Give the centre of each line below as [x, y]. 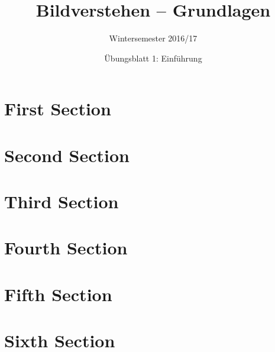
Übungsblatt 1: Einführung [153, 58]
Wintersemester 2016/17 [153, 38]
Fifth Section [58, 294]
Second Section [67, 155]
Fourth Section [66, 248]
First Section [58, 109]
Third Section [62, 201]
